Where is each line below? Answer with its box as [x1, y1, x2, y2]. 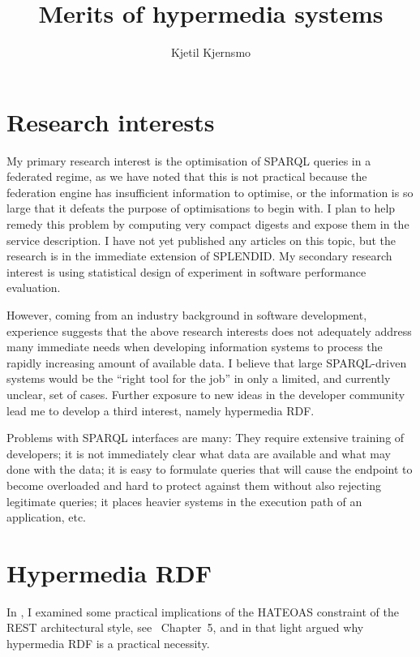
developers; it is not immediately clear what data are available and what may [6, 444, 391, 462]
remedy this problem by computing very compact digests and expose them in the [6, 216, 409, 233]
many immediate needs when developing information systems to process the [6, 338, 383, 355]
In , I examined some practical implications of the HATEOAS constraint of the [6, 603, 399, 620]
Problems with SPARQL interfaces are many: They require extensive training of [6, 429, 405, 446]
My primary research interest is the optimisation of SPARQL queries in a [6, 152, 371, 169]
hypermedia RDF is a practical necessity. [6, 635, 210, 652]
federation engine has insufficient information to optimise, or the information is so [6, 183, 414, 200]
